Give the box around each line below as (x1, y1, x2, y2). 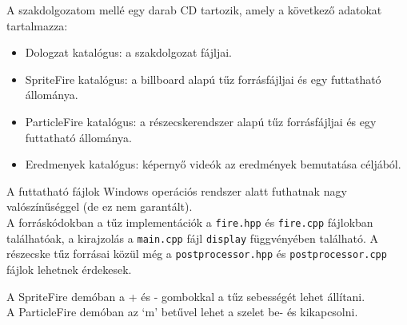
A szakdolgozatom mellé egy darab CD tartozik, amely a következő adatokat (6, 2, 382, 18)
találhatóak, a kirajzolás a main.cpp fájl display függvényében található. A (6, 229, 378, 246)
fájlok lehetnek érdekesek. (6, 260, 132, 277)
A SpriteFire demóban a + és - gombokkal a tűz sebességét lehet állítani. (6, 287, 365, 304)
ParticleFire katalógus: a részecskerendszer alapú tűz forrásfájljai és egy (25, 113, 377, 129)
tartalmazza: (6, 17, 68, 34)
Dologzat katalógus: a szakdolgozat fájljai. (25, 44, 232, 61)
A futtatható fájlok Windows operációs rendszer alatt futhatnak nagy (6, 182, 347, 199)
